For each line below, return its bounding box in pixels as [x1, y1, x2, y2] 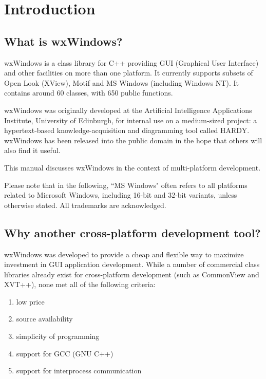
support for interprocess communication [16, 365, 142, 376]
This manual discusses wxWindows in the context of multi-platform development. [4, 162, 261, 173]
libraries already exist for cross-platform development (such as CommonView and [4, 269, 259, 279]
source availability [16, 313, 73, 324]
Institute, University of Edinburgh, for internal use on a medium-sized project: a [4, 115, 257, 125]
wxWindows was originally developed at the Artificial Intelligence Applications [4, 104, 252, 115]
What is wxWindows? [4, 33, 123, 49]
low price [16, 296, 45, 307]
